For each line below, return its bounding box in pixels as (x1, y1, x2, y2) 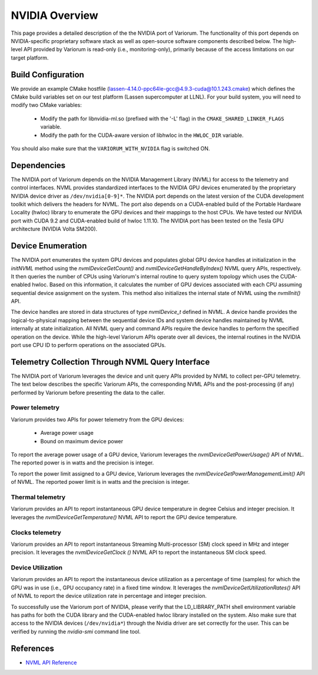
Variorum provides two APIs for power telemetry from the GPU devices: (11, 416, 184, 423)
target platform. (11, 54, 49, 61)
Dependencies (11, 160, 66, 171)
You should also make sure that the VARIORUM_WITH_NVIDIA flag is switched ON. (11, 145, 210, 152)
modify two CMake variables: (11, 101, 82, 109)
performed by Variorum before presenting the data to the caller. (11, 389, 165, 396)
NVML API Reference (25, 658, 77, 666)
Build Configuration (11, 70, 85, 80)
